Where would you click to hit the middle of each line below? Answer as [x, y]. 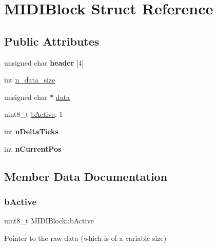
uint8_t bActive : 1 [34, 114]
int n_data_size [30, 80]
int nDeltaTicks [31, 131]
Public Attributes [52, 41]
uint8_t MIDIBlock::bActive [49, 221]
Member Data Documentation [86, 176]
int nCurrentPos [33, 148]
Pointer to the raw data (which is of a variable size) [85, 238]
